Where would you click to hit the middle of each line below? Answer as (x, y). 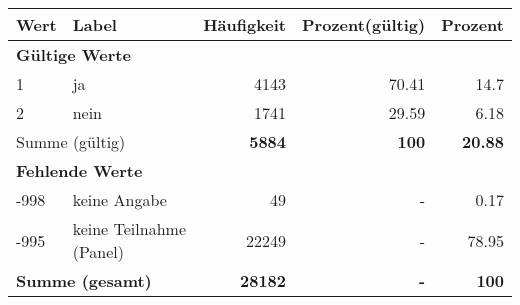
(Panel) (98, 251)
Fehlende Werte (79, 170)
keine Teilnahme (129, 228)
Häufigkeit (245, 24)
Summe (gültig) (71, 141)
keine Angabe (119, 199)
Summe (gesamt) (84, 280)
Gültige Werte (73, 54)
